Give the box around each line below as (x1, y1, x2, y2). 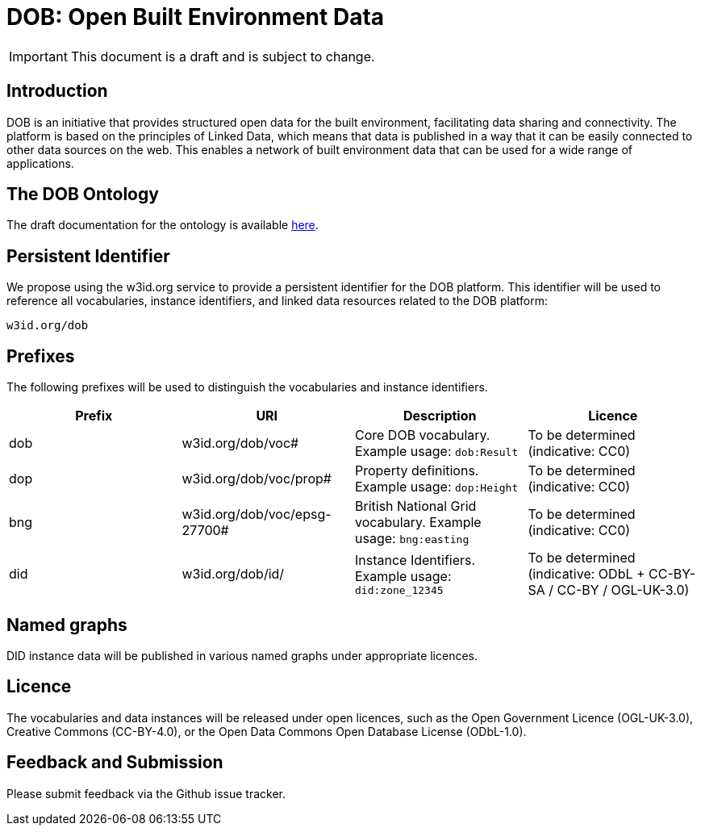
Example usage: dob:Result (355, 443, 519, 460)
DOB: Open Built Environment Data (6, 3, 385, 31)
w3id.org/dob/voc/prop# (182, 470, 332, 487)
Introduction (6, 81, 108, 102)
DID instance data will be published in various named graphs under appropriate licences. (6, 648, 478, 663)
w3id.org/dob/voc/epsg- (182, 506, 332, 523)
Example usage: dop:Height (355, 479, 519, 495)
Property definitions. (355, 462, 479, 479)
